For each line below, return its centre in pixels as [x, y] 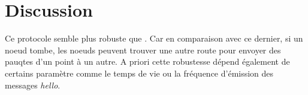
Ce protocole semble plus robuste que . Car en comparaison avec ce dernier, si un [154, 38]
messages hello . [33, 85]
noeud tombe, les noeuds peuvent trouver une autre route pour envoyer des [143, 50]
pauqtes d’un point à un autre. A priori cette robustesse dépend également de [147, 61]
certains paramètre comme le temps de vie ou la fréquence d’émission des [139, 73]
